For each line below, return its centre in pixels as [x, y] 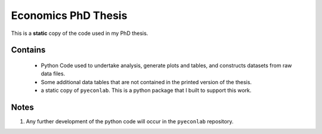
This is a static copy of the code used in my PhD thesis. [80, 33]
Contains [28, 50]
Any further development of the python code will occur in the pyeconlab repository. [130, 122]
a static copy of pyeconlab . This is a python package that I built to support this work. [146, 90]
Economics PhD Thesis [69, 15]
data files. [53, 74]
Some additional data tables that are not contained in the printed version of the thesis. [146, 82]
